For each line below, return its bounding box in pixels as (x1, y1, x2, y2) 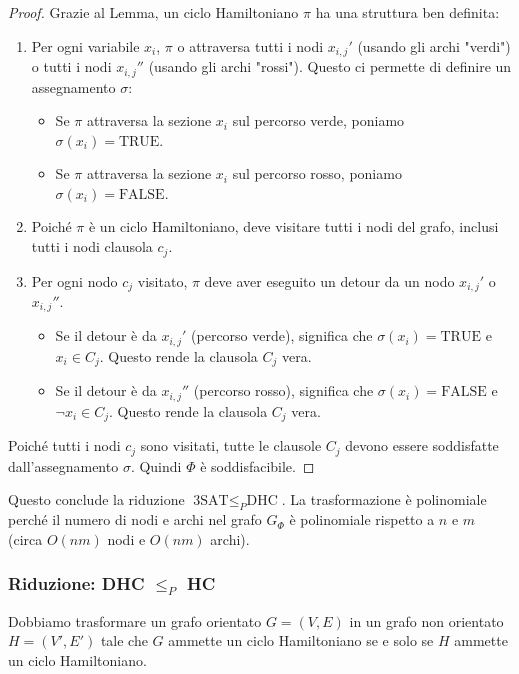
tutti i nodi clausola (31, 236, 153, 257)
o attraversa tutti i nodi (177, 35, 324, 56)
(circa (8, 528, 43, 549)
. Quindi (130, 455, 182, 476)
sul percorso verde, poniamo (232, 110, 405, 131)
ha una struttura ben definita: (315, 2, 500, 22)
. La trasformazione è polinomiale (281, 489, 487, 510)
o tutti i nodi (31, 56, 112, 77)
